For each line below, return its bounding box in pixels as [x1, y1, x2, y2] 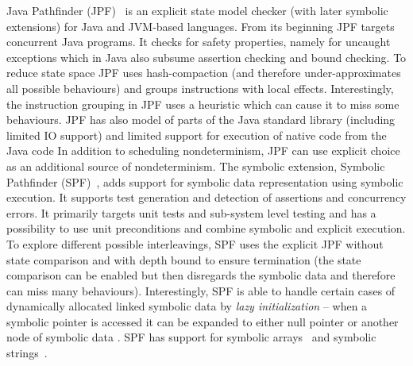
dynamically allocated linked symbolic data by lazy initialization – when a [6, 298, 368, 314]
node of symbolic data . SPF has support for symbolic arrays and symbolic [6, 329, 376, 345]
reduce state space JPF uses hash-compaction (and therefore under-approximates [6, 64, 401, 81]
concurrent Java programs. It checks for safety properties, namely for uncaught [6, 33, 391, 50]
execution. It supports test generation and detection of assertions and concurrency [6, 189, 407, 206]
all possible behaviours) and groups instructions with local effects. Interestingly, [6, 79, 394, 96]
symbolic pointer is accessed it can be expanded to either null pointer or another [6, 313, 399, 329]
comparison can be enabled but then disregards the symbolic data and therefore [6, 267, 396, 283]
